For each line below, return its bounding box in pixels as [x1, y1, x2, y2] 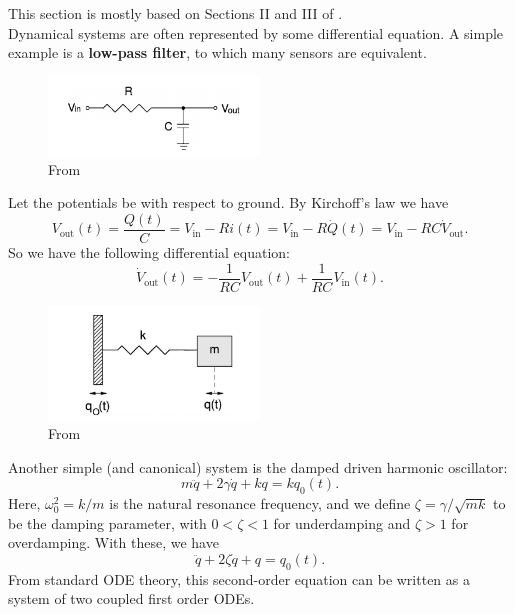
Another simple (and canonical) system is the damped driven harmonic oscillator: [8, 456, 508, 477]
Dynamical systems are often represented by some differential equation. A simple [8, 22, 504, 43]
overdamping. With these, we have [8, 532, 219, 553]
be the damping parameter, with [8, 512, 207, 533]
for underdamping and [273, 512, 411, 533]
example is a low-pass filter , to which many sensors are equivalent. [8, 42, 427, 63]
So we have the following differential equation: [8, 242, 290, 263]
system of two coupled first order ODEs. [8, 588, 255, 609]
